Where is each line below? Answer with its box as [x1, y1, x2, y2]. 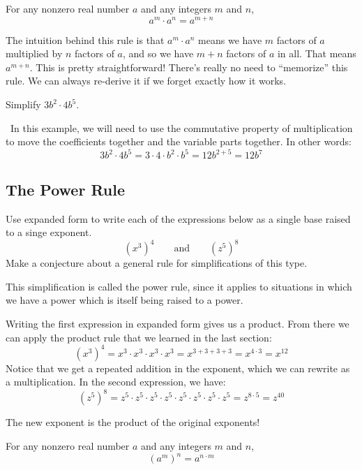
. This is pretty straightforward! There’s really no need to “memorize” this [29, 59, 348, 74]
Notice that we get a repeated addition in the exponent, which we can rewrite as [6, 360, 350, 375]
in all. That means [277, 46, 356, 61]
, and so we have [123, 46, 194, 61]
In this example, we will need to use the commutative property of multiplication [10, 120, 353, 135]
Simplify [6, 97, 41, 112]
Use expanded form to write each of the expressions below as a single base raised [6, 211, 351, 226]
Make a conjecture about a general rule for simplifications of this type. [6, 256, 308, 270]
